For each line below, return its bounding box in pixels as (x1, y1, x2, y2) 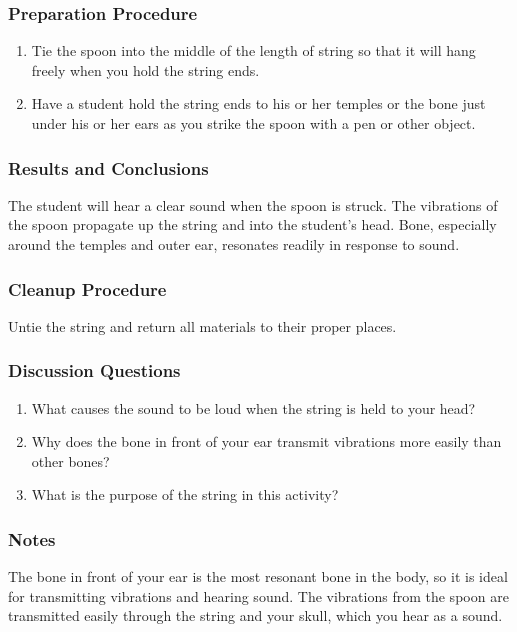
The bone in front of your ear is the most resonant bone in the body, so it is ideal (8, 566, 508, 587)
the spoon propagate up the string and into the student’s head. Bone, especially (8, 214, 497, 235)
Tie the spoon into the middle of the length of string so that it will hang (31, 40, 476, 61)
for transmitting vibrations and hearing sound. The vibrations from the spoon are (8, 585, 509, 606)
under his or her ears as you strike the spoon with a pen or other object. (31, 113, 476, 133)
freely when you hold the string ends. (31, 59, 260, 80)
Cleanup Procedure (8, 276, 167, 301)
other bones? (31, 450, 110, 471)
